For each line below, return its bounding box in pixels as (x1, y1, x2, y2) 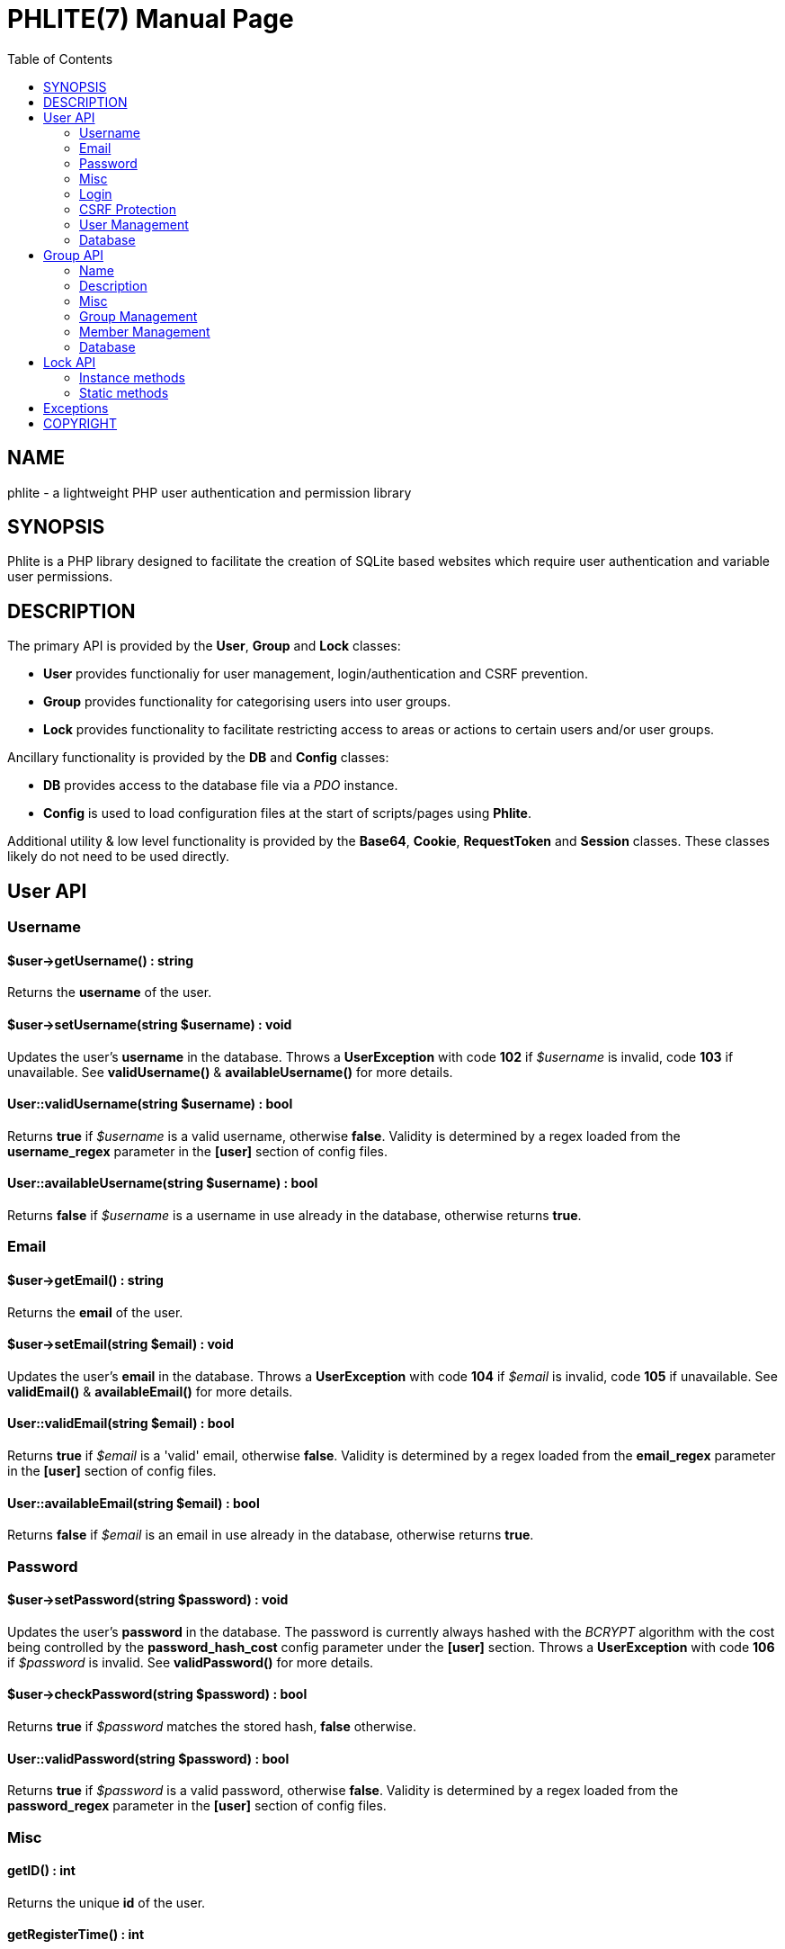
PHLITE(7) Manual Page (7, 4, 294, 34)
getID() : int (7, 1863, 76, 1879)
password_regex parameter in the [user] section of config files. (7, 1798, 387, 1814)
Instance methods (79, 369, 185, 385)
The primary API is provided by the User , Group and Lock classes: (7, 638, 401, 654)
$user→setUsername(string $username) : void (7, 1016, 292, 1032)
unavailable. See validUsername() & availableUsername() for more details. (7, 1064, 453, 1080)
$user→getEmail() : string (7, 1271, 164, 1288)
